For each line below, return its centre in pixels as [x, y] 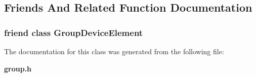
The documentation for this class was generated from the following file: [114, 51]
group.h [18, 68]
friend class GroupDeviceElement [74, 32]
